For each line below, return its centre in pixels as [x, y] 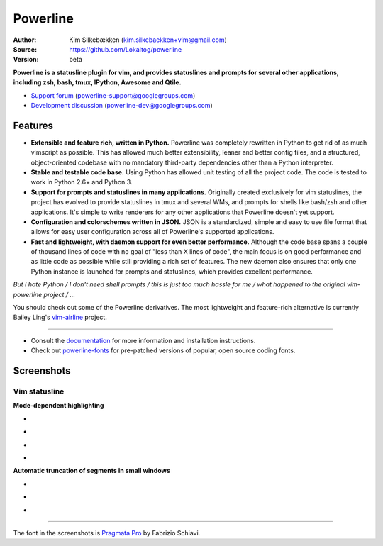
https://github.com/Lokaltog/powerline [126, 49]
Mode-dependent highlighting [59, 406]
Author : [25, 40]
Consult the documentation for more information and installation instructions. [143, 340]
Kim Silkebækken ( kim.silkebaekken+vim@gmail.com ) [148, 40]
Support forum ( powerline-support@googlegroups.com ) [113, 95]
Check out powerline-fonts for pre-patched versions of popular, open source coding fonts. [163, 350]
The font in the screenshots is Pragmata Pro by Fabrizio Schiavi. [107, 533]
